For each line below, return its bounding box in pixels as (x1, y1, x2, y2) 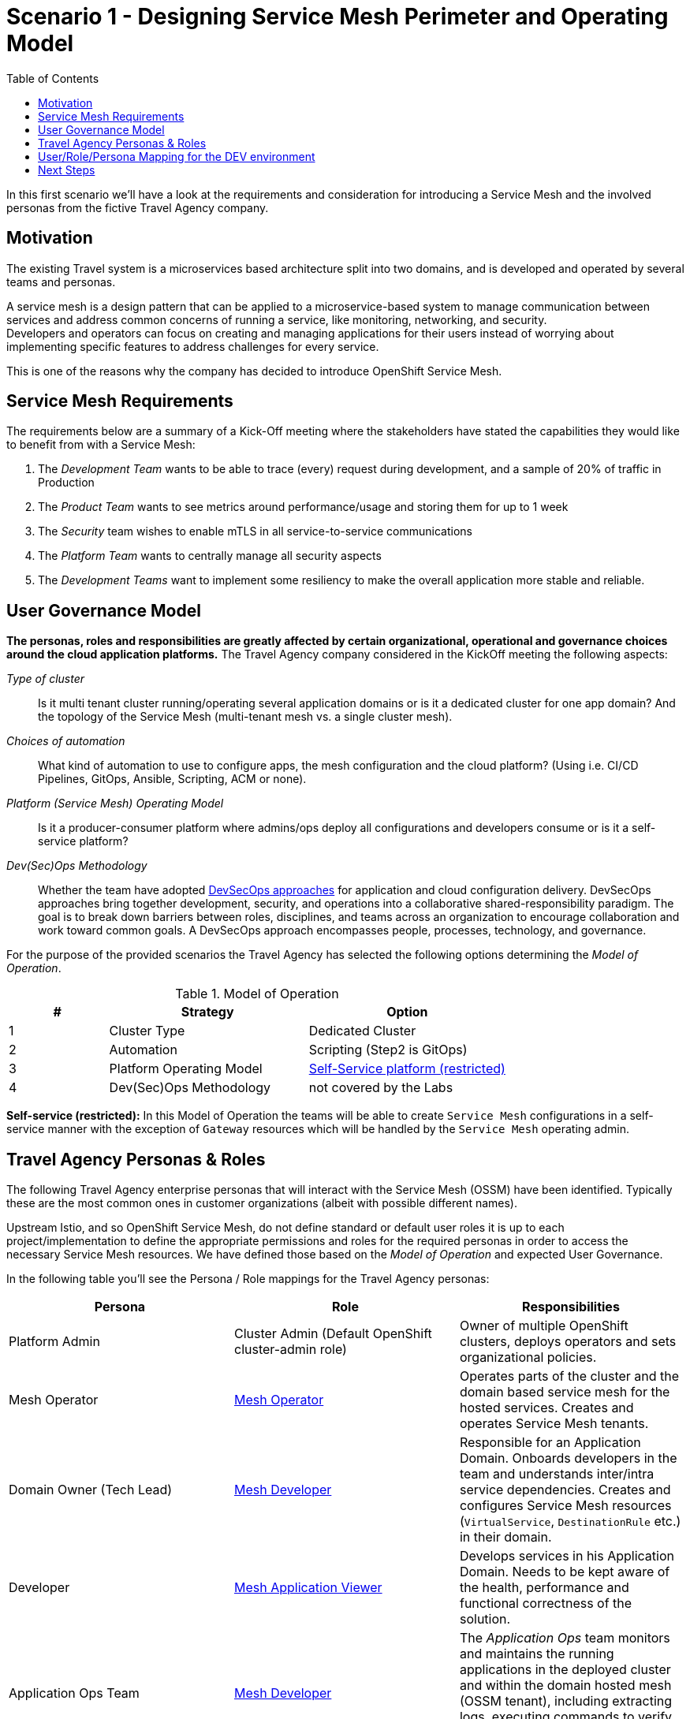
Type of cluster (6, 672, 85, 686)
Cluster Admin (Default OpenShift (233, 1326, 432, 1342)
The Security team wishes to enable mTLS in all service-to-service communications (38, 524, 472, 539)
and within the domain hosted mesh (459, 1677, 672, 1694)
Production (38, 475, 95, 490)
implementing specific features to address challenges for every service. (6, 339, 379, 353)
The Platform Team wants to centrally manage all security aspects (38, 549, 382, 563)
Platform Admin (9, 1333, 100, 1350)
